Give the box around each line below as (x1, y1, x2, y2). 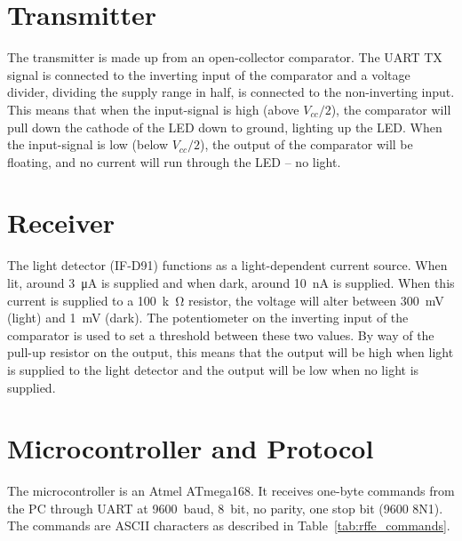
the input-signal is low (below (7, 135, 168, 154)
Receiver (7, 204, 115, 241)
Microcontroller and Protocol (7, 430, 374, 466)
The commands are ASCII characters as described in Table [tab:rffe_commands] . (7, 516, 450, 535)
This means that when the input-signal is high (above (7, 99, 299, 118)
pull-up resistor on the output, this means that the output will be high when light (7, 343, 454, 362)
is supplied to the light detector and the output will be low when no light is (7, 360, 419, 378)
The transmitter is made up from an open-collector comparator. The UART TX (7, 48, 442, 67)
